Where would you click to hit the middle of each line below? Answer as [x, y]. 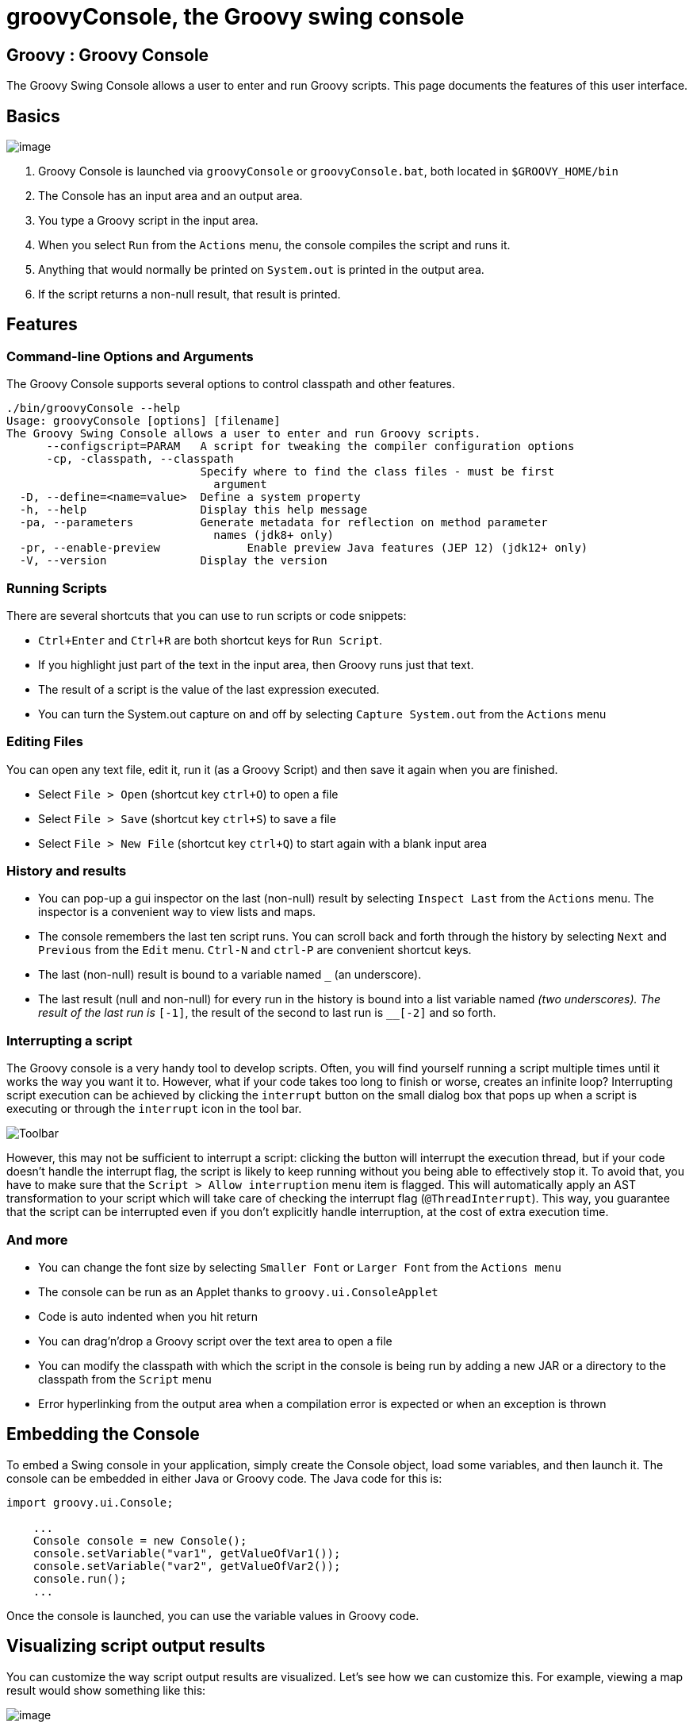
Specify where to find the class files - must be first [377, 472]
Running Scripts [57, 588]
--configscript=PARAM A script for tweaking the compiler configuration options [310, 446]
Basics [33, 116]
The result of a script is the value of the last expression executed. [209, 689]
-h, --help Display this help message [193, 510]
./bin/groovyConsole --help [94, 408]
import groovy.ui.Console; [90, 1502]
